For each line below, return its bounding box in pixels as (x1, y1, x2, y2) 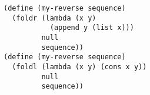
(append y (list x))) (49, 23, 134, 32)
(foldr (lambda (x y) (12, 13, 96, 22)
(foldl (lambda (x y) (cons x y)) (12, 62, 147, 71)
